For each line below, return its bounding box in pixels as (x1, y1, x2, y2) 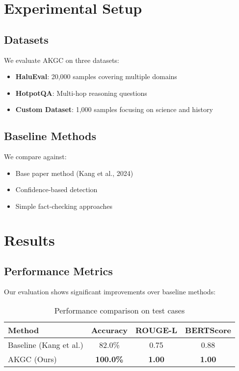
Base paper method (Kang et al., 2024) (15, 168, 133, 178)
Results (4, 229, 55, 250)
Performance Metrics (4, 263, 113, 279)
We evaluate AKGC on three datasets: (4, 55, 119, 65)
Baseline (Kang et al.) (8, 339, 83, 350)
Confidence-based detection (15, 184, 98, 195)
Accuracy (91, 324, 128, 336)
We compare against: (4, 151, 67, 162)
